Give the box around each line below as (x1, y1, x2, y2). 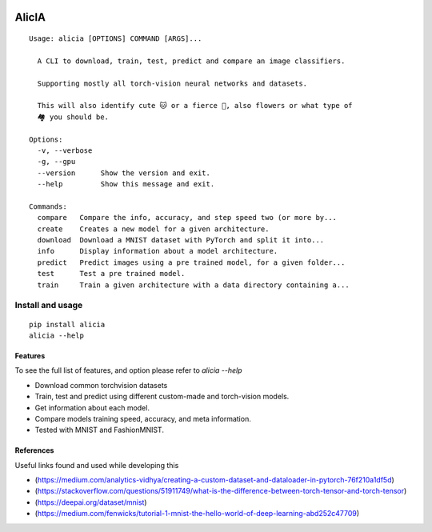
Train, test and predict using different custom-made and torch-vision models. (34, 392, 290, 402)
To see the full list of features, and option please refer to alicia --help (14, 366, 243, 375)
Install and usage (14, 300, 83, 311)
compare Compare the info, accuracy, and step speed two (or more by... (37, 213, 338, 222)
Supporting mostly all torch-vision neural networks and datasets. (37, 78, 308, 88)
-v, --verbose (37, 146, 93, 155)
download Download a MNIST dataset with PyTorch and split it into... (37, 236, 325, 245)
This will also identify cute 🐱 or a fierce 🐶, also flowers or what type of (37, 101, 353, 110)
